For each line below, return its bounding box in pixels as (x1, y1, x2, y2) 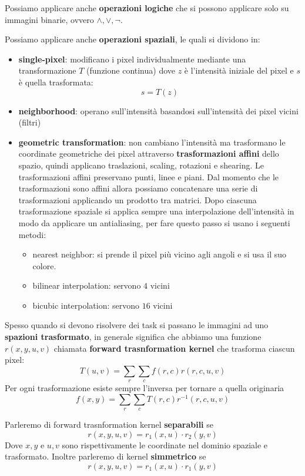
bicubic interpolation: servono (32, 299, 140, 311)
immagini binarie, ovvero (5, 13, 94, 25)
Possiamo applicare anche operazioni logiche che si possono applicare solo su (5, 2, 289, 14)
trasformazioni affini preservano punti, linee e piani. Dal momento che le (18, 170, 279, 183)
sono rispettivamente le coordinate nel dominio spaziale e (62, 438, 268, 451)
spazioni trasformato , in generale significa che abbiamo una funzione (5, 330, 262, 343)
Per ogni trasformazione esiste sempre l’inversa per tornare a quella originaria (5, 382, 284, 394)
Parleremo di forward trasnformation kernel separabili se (5, 418, 213, 431)
